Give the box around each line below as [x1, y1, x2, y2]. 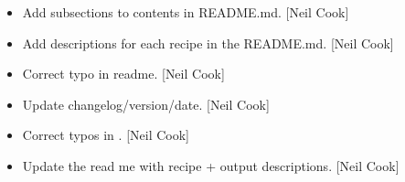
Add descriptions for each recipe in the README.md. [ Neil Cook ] [22, 33, 394, 52]
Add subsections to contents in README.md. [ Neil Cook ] [22, 3, 349, 21]
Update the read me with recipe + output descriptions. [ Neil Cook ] [22, 155, 400, 175]
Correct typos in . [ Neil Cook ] [22, 125, 189, 145]
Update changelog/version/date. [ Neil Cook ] [22, 94, 270, 113]
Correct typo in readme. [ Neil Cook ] [22, 64, 225, 83]
